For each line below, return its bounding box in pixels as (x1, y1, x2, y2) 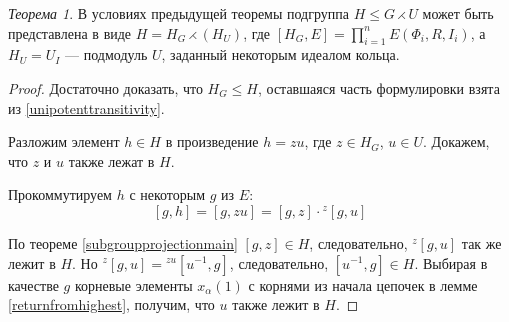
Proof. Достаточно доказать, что (8, 77, 203, 98)
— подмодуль (65, 44, 148, 65)
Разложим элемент (8, 131, 120, 152)
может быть (422, 3, 494, 23)
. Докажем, (423, 131, 490, 152)
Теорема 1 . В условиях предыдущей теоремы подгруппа (8, 3, 350, 23)
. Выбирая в (414, 252, 488, 273)
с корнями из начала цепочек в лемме (248, 274, 478, 295)
